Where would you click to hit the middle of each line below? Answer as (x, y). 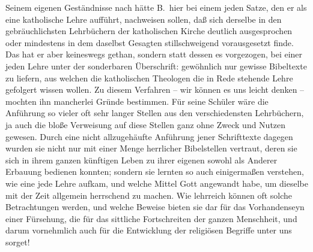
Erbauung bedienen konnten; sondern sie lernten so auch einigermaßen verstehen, (155, 171)
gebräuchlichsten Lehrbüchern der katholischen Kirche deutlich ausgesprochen (149, 31)
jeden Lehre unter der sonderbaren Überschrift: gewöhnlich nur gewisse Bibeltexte (156, 66)
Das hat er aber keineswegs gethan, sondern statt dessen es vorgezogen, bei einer (154, 54)
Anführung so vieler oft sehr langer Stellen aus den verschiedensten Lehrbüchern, (155, 113)
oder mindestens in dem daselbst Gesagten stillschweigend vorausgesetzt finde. (150, 42)
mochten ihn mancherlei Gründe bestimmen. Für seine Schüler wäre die (137, 101)
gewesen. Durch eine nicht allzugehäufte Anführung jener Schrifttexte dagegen (149, 136)
